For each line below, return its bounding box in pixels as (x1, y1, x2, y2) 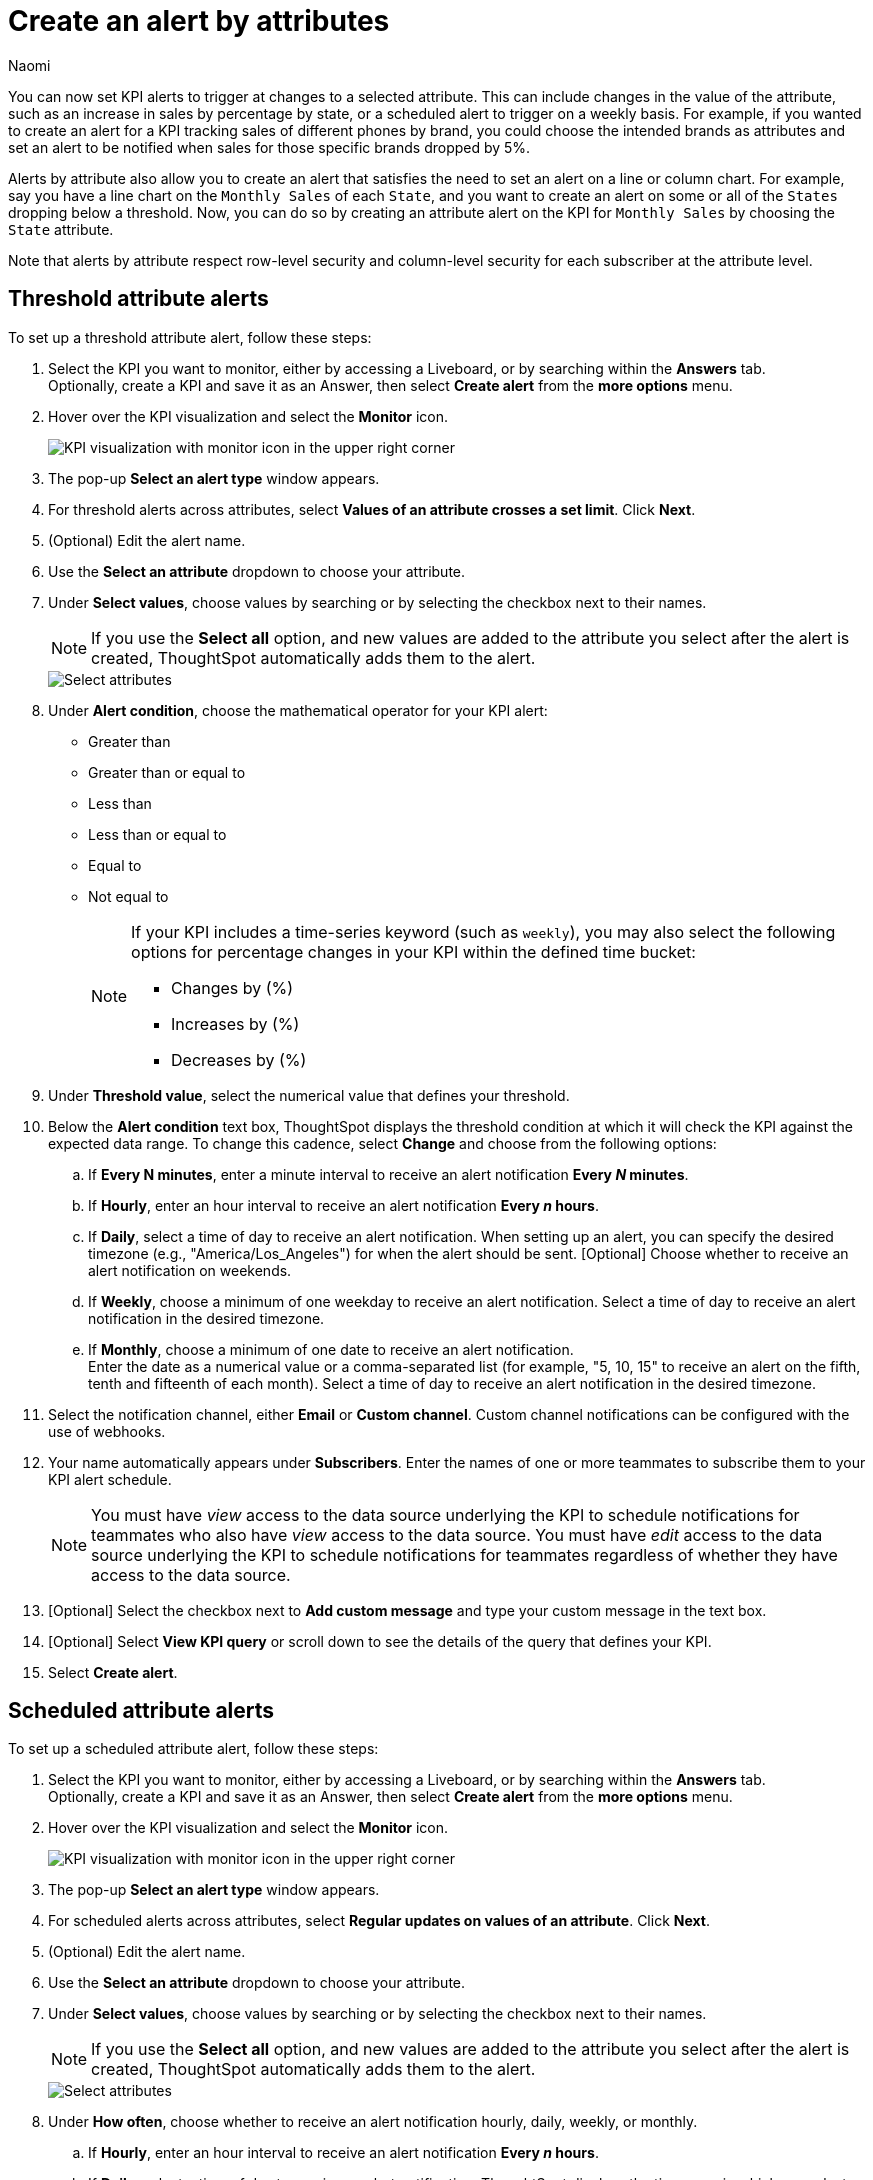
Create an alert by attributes (8, 4, 390, 38)
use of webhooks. (48, 1422, 166, 1440)
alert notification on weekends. (88, 1261, 292, 1279)
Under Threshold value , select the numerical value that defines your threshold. (48, 1086, 570, 1104)
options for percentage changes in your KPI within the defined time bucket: (131, 941, 696, 962)
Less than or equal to (88, 825, 227, 843)
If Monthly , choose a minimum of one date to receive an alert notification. (88, 1340, 574, 1358)
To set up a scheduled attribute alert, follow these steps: (8, 1740, 379, 1758)
